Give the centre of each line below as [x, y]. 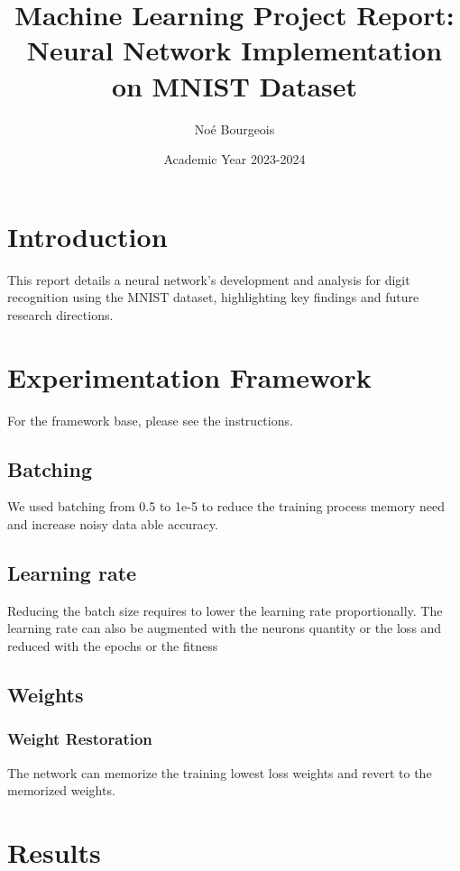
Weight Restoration [80, 739]
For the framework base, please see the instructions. [150, 420]
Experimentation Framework [189, 376]
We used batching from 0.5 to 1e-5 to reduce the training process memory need [226, 506]
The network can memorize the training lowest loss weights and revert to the [220, 772]
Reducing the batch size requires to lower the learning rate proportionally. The [225, 610]
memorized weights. [61, 790]
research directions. [60, 314]
